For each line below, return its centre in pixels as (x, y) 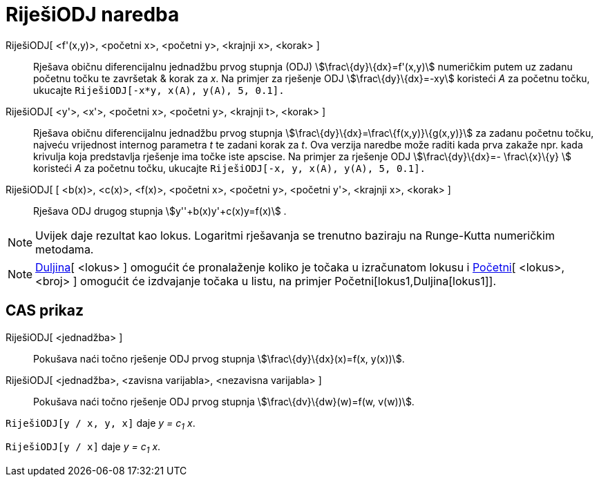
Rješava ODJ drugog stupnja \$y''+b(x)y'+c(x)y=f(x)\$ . (160, 211)
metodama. (65, 249)
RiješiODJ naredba (93, 15)
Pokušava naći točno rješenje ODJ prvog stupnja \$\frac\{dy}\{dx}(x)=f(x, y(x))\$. (219, 358)
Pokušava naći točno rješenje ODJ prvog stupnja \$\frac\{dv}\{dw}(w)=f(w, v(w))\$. (224, 401)
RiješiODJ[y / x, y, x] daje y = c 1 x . (101, 424)
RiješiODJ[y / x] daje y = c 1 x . (83, 448)
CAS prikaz (45, 311)
